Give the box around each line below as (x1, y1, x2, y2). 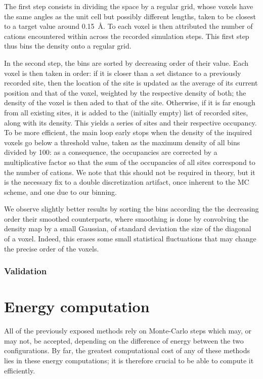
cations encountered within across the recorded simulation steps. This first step (4, 30, 249, 41)
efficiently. (4, 365, 35, 375)
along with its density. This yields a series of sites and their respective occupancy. (4, 117, 257, 128)
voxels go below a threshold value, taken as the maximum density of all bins (4, 137, 240, 147)
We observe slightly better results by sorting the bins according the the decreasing (4, 203, 259, 214)
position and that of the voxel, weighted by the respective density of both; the (4, 87, 246, 98)
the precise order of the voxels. (4, 243, 99, 254)
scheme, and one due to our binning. (4, 186, 117, 197)
